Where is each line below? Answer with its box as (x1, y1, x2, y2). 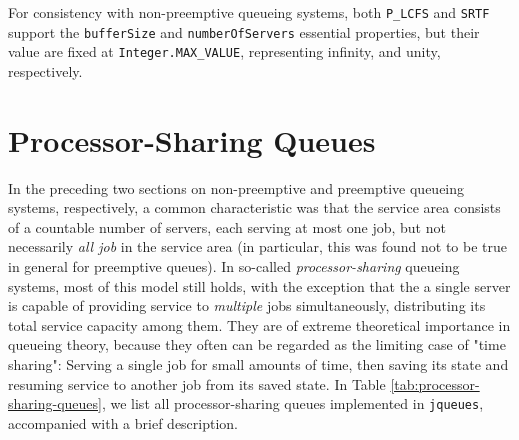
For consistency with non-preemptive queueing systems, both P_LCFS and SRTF (8, 2, 490, 22)
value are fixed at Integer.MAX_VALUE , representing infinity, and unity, (8, 41, 441, 62)
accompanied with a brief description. (8, 412, 239, 433)
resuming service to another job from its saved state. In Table (8, 373, 386, 394)
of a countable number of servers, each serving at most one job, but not (8, 216, 446, 237)
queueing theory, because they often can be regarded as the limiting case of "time (8, 334, 506, 355)
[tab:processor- (390, 373, 480, 394)
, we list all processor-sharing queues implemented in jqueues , (101, 393, 484, 414)
